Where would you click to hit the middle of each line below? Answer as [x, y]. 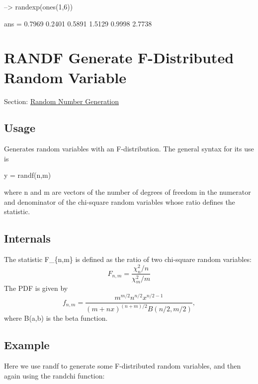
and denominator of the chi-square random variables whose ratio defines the [120, 201]
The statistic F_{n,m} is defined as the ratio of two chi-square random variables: [128, 259]
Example [27, 345]
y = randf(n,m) [28, 175]
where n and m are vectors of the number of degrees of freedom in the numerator [128, 192]
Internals [27, 238]
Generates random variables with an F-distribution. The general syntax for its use [129, 149]
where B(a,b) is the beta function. [56, 318]
